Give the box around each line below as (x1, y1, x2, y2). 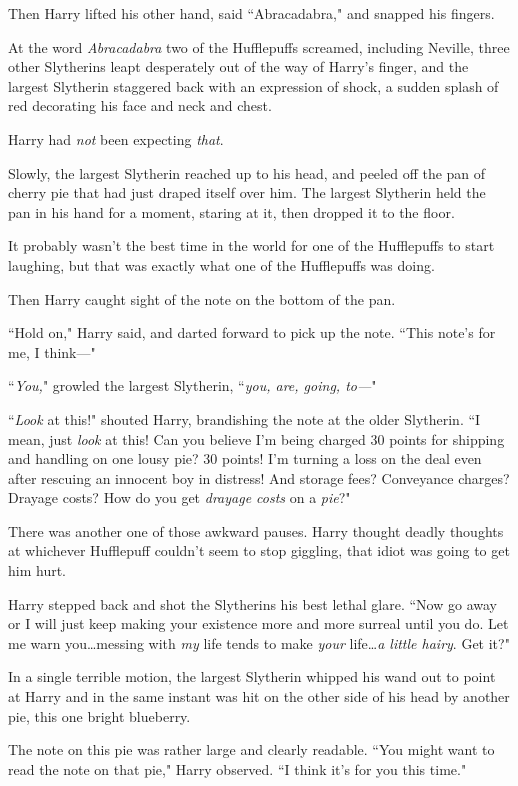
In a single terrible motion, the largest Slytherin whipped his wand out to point (8, 666, 496, 687)
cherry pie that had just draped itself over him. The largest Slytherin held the (8, 182, 486, 203)
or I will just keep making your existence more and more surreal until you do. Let (8, 613, 509, 634)
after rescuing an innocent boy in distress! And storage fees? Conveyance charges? (8, 467, 510, 488)
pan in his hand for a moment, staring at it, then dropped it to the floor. (8, 201, 455, 222)
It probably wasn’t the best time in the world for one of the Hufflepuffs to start (8, 235, 495, 256)
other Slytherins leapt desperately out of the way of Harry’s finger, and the (8, 56, 469, 77)
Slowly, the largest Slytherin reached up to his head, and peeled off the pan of (8, 162, 486, 183)
